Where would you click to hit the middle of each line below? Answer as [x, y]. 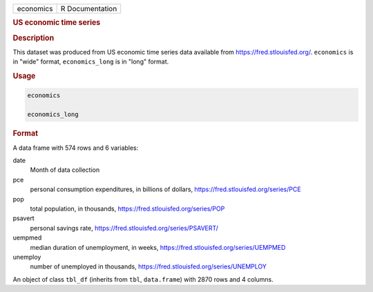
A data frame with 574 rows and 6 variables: [76, 148]
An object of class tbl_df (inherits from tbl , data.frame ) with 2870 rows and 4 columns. [143, 279]
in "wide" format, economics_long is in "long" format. [91, 61]
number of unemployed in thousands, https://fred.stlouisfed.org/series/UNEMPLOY [149, 266]
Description [34, 38]
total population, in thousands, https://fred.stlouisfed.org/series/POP [127, 208]
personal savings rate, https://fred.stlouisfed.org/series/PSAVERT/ [124, 228]
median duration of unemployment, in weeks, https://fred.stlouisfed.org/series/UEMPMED [158, 247]
